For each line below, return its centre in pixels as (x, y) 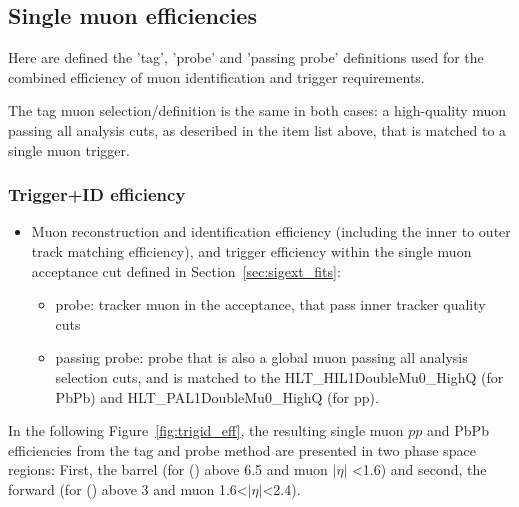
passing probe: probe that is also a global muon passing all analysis (261, 357)
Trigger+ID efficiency (97, 194)
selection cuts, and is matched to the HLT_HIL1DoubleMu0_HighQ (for (279, 376)
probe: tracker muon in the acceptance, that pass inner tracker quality (270, 304)
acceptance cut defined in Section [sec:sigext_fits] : (186, 270)
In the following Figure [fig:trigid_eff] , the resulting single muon (206, 430)
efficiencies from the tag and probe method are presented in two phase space (242, 449)
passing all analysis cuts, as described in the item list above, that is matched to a (257, 129)
